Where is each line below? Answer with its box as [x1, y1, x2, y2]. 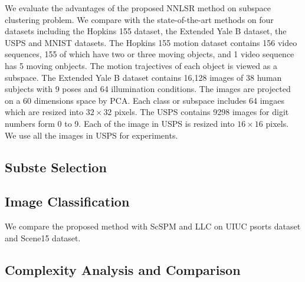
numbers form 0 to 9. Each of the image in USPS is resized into [5, 117, 235, 129]
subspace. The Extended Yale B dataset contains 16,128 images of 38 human [5, 71, 282, 83]
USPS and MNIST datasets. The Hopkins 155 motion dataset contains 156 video [5, 36, 297, 48]
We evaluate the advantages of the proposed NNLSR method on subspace [5, 2, 271, 14]
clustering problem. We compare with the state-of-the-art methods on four [5, 13, 274, 25]
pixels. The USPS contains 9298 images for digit [114, 106, 289, 118]
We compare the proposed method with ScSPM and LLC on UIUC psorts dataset [5, 220, 301, 232]
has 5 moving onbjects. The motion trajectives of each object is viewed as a [5, 59, 277, 71]
